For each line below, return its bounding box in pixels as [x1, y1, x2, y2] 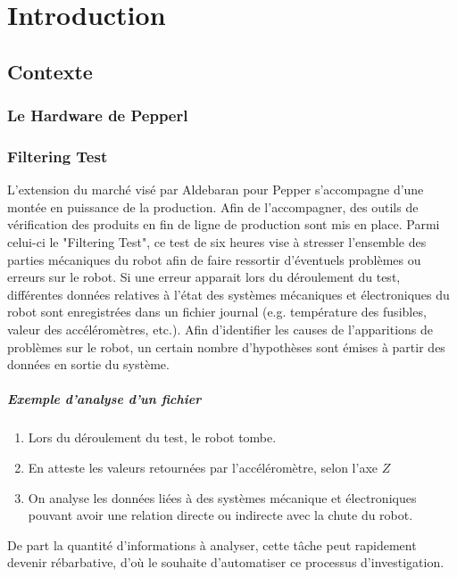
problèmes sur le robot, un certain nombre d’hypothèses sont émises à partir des [7, 337, 445, 356]
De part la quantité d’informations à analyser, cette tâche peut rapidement [7, 535, 417, 554]
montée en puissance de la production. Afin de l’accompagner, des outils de [7, 197, 419, 216]
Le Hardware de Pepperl [7, 104, 188, 127]
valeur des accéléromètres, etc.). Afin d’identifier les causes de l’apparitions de [7, 319, 434, 338]
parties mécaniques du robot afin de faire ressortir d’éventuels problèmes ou [7, 250, 421, 268]
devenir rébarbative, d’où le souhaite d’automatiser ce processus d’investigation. [7, 553, 445, 572]
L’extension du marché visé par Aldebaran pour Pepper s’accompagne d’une [7, 180, 424, 199]
